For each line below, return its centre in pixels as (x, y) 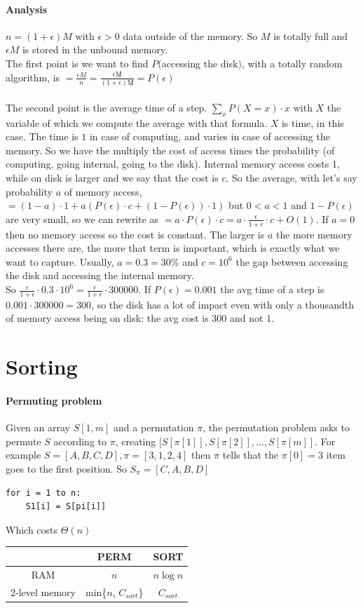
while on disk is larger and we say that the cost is (112, 178)
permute (23, 441)
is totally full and (311, 35)
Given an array (38, 427)
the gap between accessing (292, 261)
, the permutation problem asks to (276, 427)
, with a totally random (292, 63)
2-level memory (43, 592)
